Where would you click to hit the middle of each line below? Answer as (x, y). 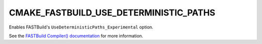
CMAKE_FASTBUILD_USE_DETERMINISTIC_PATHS (112, 13)
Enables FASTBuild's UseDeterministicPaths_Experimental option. (81, 27)
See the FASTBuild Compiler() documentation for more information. (76, 36)
